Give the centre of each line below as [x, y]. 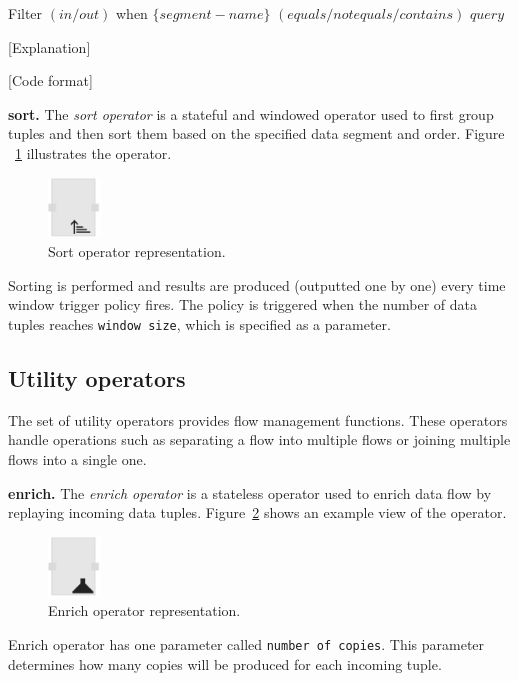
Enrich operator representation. [144, 610]
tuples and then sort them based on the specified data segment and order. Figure [256, 133]
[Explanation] [49, 46]
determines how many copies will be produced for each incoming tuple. [225, 663]
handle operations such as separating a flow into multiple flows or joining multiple [259, 439]
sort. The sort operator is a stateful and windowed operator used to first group [251, 113]
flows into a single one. [77, 458]
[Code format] [50, 80]
